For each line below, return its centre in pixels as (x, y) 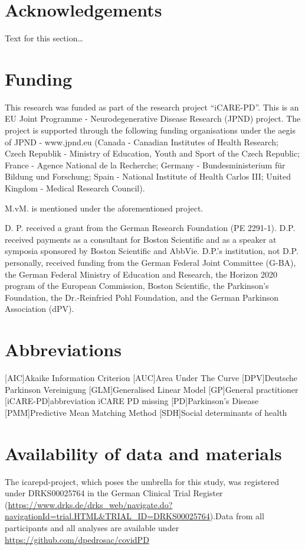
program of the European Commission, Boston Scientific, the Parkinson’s (137, 286)
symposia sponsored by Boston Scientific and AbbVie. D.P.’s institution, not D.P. (152, 251)
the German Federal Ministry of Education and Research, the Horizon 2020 (141, 274)
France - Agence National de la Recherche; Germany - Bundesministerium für (145, 165)
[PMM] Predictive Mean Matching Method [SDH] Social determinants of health (146, 412)
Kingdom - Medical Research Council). (75, 188)
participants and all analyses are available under (92, 527)
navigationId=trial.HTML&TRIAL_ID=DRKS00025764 (107, 516)
